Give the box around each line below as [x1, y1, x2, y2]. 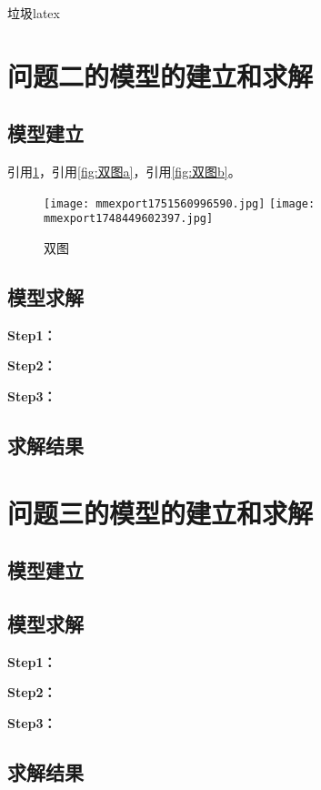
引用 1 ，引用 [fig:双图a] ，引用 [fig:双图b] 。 [7, 162, 241, 181]
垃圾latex [7, 4, 60, 22]
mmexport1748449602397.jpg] [44, 212, 214, 226]
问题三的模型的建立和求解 [7, 493, 314, 531]
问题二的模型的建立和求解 [7, 56, 314, 94]
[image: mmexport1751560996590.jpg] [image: [44, 197, 316, 210]
